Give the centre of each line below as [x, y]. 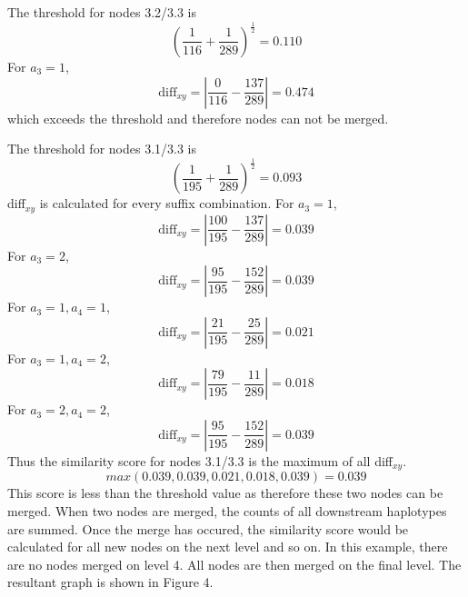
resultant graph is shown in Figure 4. [110, 582]
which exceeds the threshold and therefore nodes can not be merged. [198, 118]
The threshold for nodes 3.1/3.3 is [102, 149]
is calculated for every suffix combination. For [167, 203]
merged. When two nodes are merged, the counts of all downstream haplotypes [227, 510]
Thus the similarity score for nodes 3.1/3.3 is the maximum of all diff [200, 460]
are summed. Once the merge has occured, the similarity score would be [208, 528]
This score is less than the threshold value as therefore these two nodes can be [225, 493]
